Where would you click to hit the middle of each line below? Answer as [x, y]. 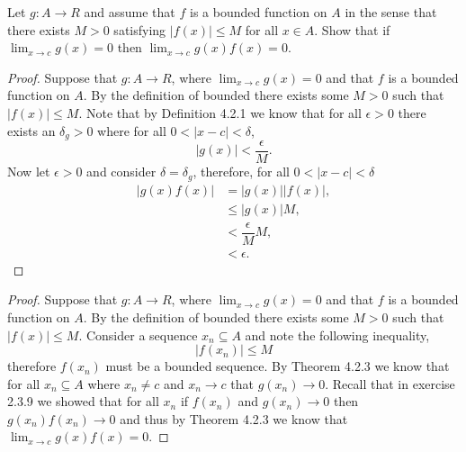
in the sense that [391, 12]
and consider [121, 172]
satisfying [140, 29]
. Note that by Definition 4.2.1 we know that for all [220, 112]
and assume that [130, 12]
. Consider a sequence [138, 334]
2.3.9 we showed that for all [83, 401]
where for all [132, 130]
